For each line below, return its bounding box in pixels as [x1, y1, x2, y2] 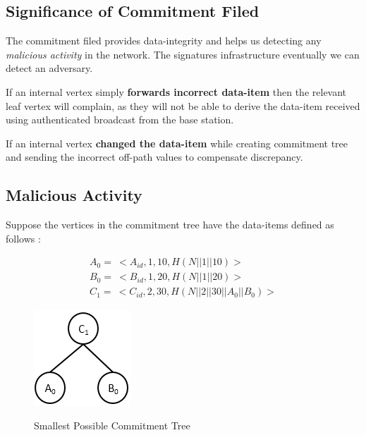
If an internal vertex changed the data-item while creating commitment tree [6, 135, 348, 150]
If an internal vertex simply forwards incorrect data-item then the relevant [6, 84, 347, 99]
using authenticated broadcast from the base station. [6, 112, 234, 127]
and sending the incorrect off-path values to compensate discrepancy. [6, 149, 303, 164]
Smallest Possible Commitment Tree [34, 418, 190, 433]
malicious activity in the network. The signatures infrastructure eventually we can [6, 47, 360, 61]
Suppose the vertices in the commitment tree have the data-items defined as [6, 217, 334, 232]
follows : [6, 231, 41, 245]
